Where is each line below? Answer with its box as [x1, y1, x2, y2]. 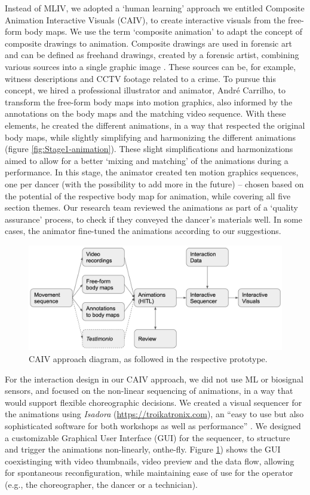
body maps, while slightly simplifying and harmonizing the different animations [5, 130, 296, 143]
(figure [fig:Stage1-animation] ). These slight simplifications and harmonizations [5, 142, 293, 155]
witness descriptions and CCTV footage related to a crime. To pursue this [5, 72, 277, 84]
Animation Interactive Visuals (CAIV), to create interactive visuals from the [5, 13, 286, 26]
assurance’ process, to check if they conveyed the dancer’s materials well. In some [5, 212, 302, 225]
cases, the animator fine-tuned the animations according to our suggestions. [5, 224, 281, 237]
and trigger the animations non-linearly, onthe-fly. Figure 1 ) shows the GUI [5, 443, 281, 455]
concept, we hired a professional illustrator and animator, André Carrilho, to [5, 84, 286, 96]
